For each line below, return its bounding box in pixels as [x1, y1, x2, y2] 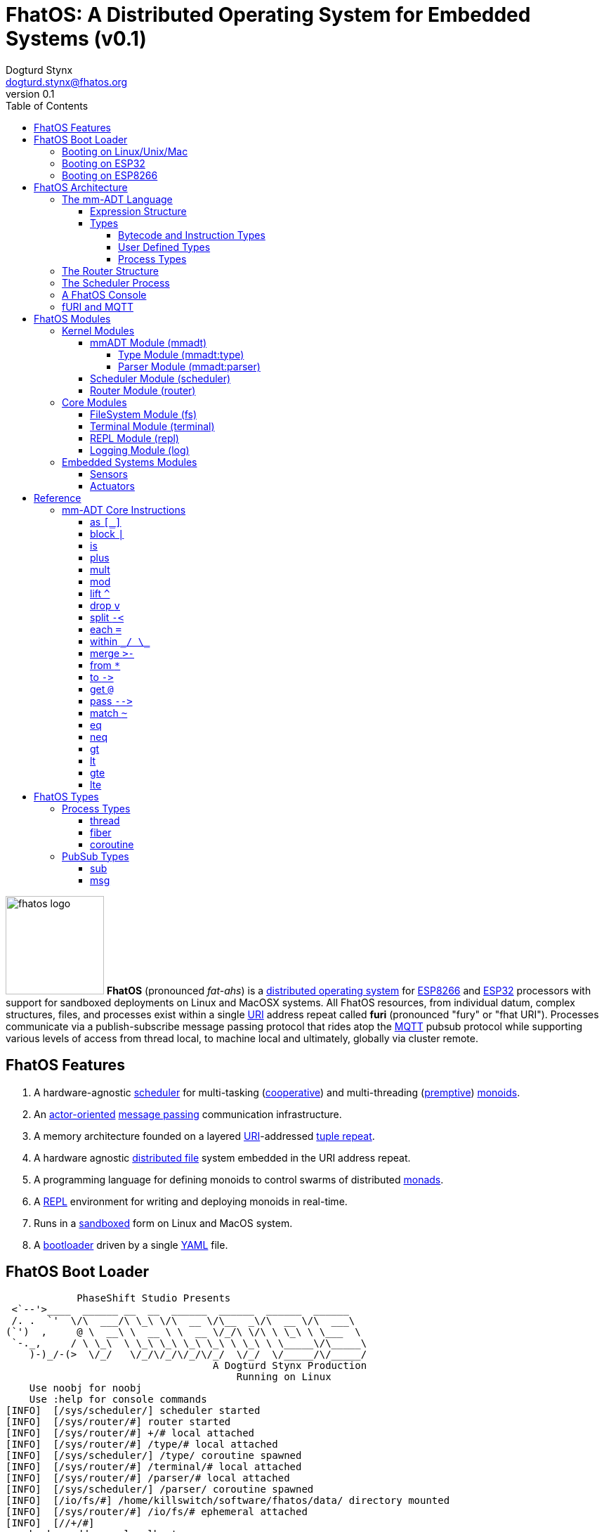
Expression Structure [90, 205, 187, 217]
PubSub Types [62, 850, 129, 862]
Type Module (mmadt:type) [118, 348, 244, 361]
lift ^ [90, 587, 110, 599]
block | [90, 527, 124, 540]
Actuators [90, 479, 135, 492]
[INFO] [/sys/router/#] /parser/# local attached [6, 1472, 290, 1484]
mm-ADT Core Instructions [62, 503, 186, 516]
